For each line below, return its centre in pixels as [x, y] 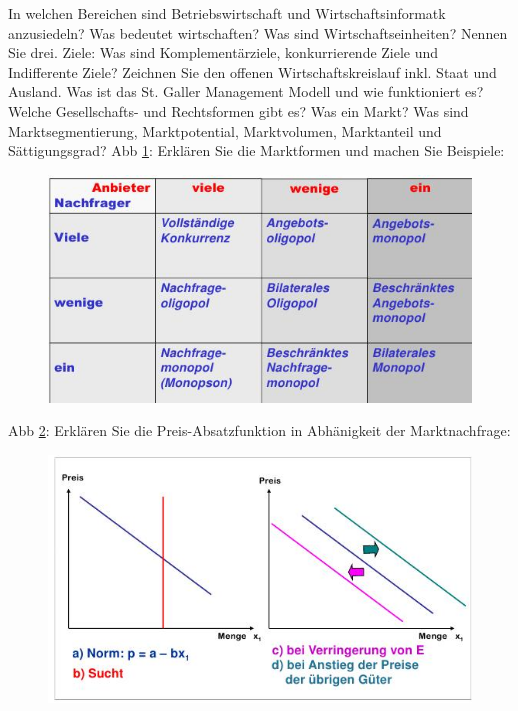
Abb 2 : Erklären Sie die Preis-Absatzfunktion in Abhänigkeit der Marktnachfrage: [259, 430]
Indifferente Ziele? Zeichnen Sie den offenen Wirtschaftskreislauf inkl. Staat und [252, 71]
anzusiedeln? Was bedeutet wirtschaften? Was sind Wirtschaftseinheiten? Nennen [258, 32]
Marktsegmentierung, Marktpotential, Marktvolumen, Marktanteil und [225, 130]
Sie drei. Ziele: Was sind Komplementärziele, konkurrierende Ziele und [223, 52]
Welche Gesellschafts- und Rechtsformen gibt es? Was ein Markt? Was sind [238, 110]
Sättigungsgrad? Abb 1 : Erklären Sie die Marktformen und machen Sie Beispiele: [256, 150]
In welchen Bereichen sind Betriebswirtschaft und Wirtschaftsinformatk [227, 13]
